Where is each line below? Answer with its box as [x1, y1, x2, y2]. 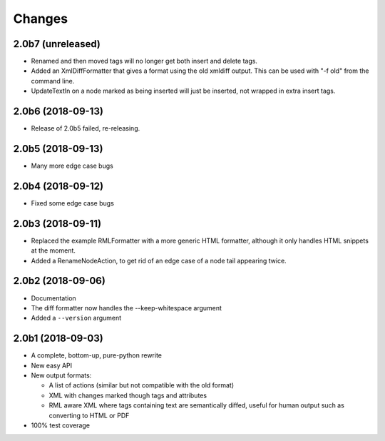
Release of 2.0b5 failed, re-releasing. [31, 124, 140, 133]
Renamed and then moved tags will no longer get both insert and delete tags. [31, 57, 258, 66]
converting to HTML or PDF [48, 411, 130, 420]
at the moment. [31, 246, 76, 255]
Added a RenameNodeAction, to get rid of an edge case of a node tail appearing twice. [31, 256, 287, 265]
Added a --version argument [31, 314, 122, 323]
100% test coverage [31, 421, 91, 430]
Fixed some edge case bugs [31, 198, 114, 207]
